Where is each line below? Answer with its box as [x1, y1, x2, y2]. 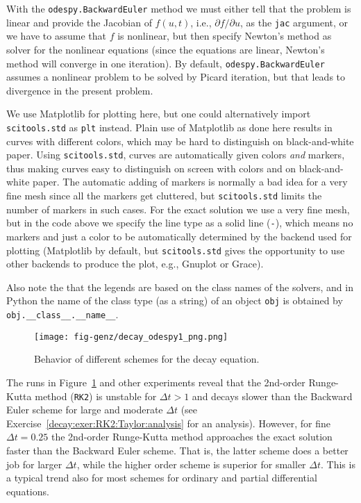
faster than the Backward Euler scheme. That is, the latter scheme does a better [6, 443, 349, 457]
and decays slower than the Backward [192, 388, 353, 403]
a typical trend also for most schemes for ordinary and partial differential [6, 470, 317, 485]
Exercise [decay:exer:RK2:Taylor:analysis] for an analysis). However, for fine [6, 415, 330, 430]
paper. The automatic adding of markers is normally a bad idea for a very [33, 174, 348, 189]
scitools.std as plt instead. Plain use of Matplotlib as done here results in [6, 119, 333, 134]
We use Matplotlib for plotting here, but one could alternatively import [6, 106, 311, 121]
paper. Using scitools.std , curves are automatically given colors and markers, [6, 147, 345, 162]
